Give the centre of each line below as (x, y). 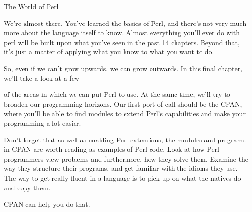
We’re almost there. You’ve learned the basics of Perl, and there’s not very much (125, 23)
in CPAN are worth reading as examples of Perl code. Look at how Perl (112, 149)
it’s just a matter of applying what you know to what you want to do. (109, 52)
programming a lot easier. (43, 123)
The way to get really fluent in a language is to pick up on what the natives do (123, 177)
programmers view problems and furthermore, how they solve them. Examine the (126, 158)
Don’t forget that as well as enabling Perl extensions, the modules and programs (125, 139)
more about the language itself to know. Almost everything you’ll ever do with (122, 33)
